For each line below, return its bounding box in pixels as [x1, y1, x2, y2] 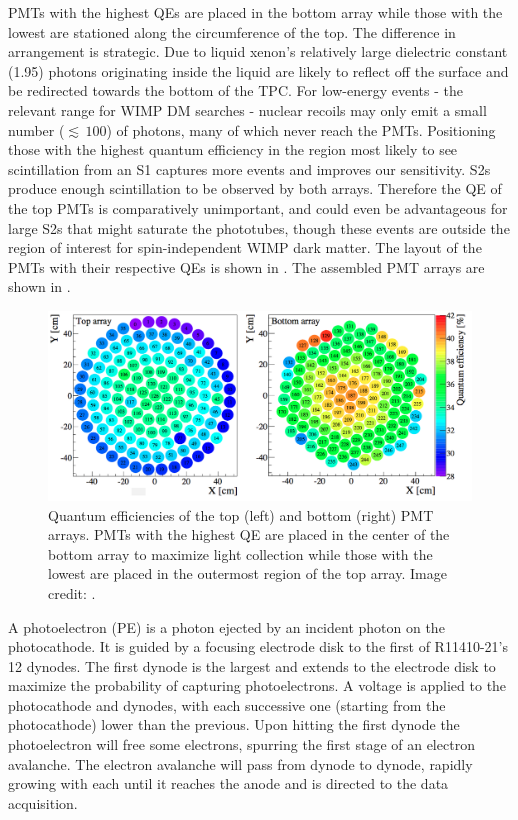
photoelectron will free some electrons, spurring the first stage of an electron [8, 734, 475, 755]
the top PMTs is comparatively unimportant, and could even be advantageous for [8, 197, 508, 218]
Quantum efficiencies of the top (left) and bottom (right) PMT [48, 504, 434, 525]
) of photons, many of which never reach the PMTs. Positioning [106, 119, 496, 140]
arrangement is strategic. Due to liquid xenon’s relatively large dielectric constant [8, 41, 508, 62]
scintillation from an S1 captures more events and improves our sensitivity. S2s [8, 158, 491, 179]
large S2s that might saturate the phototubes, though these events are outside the [8, 217, 510, 238]
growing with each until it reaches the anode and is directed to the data [8, 773, 449, 794]
